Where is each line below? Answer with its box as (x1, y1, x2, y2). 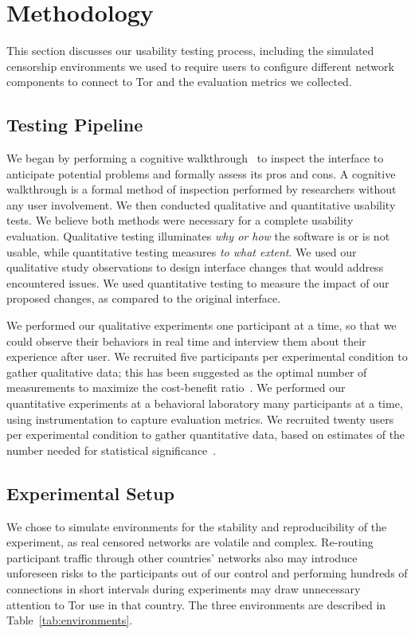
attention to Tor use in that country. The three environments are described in (6, 596, 386, 612)
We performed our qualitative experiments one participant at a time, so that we (6, 317, 397, 334)
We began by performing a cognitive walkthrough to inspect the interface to (6, 150, 384, 166)
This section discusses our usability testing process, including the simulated (6, 42, 374, 59)
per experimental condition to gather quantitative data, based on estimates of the (6, 426, 405, 443)
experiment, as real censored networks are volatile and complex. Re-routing (6, 534, 374, 550)
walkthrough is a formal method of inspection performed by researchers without (6, 181, 397, 198)
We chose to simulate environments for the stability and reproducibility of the (6, 518, 387, 534)
